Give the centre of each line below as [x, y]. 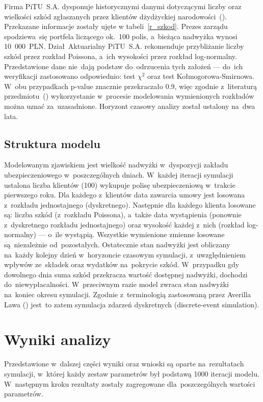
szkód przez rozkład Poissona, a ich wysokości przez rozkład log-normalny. [121, 56]
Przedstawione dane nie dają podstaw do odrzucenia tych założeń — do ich [124, 66]
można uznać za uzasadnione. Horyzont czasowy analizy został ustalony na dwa [130, 106]
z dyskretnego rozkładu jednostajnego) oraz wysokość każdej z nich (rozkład [124, 224]
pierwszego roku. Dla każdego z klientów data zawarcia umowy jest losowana [125, 195]
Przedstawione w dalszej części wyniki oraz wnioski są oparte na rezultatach [124, 364]
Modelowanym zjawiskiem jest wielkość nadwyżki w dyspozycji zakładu [116, 165]
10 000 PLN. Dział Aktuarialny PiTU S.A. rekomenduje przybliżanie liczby [124, 46]
